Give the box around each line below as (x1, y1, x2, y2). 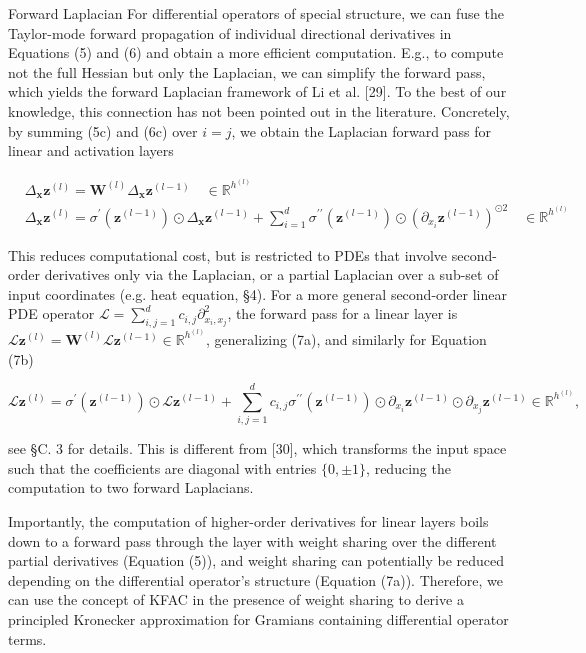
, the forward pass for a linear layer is (227, 303, 458, 324)
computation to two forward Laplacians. (8, 477, 254, 498)
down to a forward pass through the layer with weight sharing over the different (8, 530, 497, 551)
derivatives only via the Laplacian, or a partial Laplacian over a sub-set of (44, 264, 499, 285)
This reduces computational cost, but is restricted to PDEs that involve (8, 244, 448, 265)
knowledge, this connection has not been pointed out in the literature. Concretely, (8, 100, 510, 121)
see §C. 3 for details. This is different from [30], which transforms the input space (8, 438, 507, 459)
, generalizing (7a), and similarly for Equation (205, 328, 487, 349)
